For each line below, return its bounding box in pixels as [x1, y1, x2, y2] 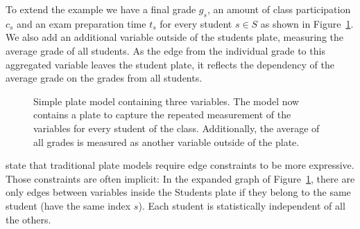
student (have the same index [6, 198, 131, 212]
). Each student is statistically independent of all [138, 198, 345, 212]
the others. [6, 212, 51, 226]
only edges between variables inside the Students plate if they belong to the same [6, 185, 351, 199]
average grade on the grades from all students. [6, 71, 203, 85]
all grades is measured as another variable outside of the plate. [33, 134, 300, 149]
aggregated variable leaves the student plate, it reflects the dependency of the [6, 57, 334, 71]
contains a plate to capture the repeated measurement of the [33, 107, 291, 122]
